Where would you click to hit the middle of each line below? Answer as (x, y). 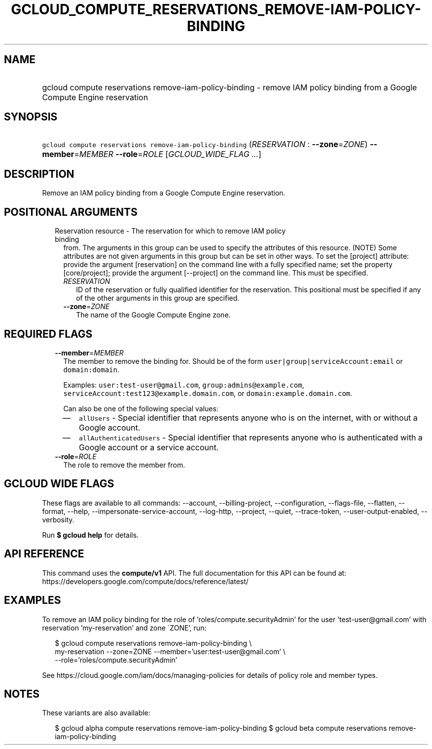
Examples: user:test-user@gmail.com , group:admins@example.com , (184, 385)
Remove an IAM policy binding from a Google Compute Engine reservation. (164, 193)
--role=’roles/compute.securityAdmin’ (116, 660)
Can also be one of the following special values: (141, 408)
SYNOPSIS (31, 117)
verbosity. (58, 519)
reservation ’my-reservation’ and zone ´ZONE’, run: (124, 628)
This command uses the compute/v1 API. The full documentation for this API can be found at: (194, 573)
